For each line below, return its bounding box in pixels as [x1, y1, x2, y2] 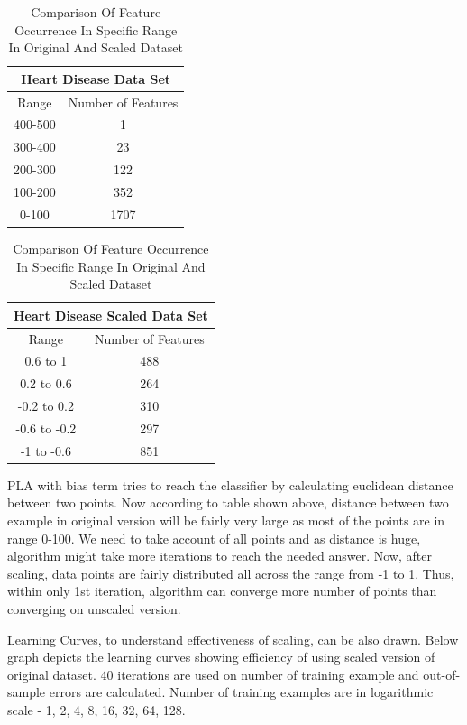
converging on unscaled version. [7, 600, 181, 618]
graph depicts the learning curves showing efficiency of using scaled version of [7, 647, 435, 666]
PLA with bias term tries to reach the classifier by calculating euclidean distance [7, 475, 453, 494]
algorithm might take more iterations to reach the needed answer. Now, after [7, 546, 432, 565]
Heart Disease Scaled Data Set [14, 305, 208, 324]
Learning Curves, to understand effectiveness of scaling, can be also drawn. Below [7, 629, 459, 648]
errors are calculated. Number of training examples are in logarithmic [49, 683, 434, 702]
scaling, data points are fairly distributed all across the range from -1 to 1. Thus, [7, 563, 454, 582]
